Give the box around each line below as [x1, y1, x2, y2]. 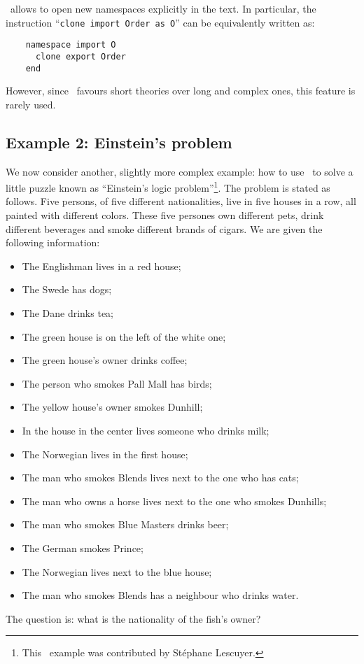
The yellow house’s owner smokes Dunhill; [22, 400, 203, 414]
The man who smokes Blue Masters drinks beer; [22, 517, 229, 532]
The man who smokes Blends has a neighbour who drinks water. [22, 588, 299, 602]
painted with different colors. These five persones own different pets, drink [6, 208, 324, 222]
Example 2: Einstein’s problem [6, 131, 232, 153]
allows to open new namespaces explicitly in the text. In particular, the [10, 1, 316, 15]
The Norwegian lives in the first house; [22, 446, 188, 461]
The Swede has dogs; [22, 282, 112, 297]
